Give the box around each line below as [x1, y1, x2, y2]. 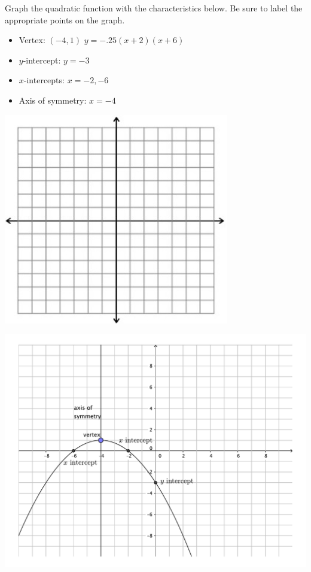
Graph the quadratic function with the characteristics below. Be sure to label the [5, 2, 303, 14]
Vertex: [19, 34, 45, 46]
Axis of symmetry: [19, 93, 87, 106]
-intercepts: [23, 74, 65, 86]
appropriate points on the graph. [5, 13, 125, 26]
